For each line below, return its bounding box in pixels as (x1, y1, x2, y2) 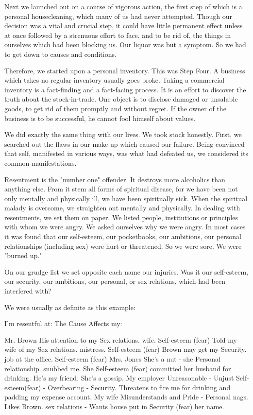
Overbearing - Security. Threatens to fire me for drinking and (48, 382, 231, 392)
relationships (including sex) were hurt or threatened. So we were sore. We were (4, 241, 242, 251)
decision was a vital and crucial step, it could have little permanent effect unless (4, 20, 243, 31)
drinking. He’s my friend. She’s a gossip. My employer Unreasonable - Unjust (4, 373, 234, 383)
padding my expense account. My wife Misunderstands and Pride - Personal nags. (4, 392, 248, 402)
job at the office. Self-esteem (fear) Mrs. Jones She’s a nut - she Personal (4, 354, 221, 363)
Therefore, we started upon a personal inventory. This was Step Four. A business (4, 65, 245, 75)
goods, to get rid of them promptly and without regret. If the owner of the (4, 103, 226, 113)
